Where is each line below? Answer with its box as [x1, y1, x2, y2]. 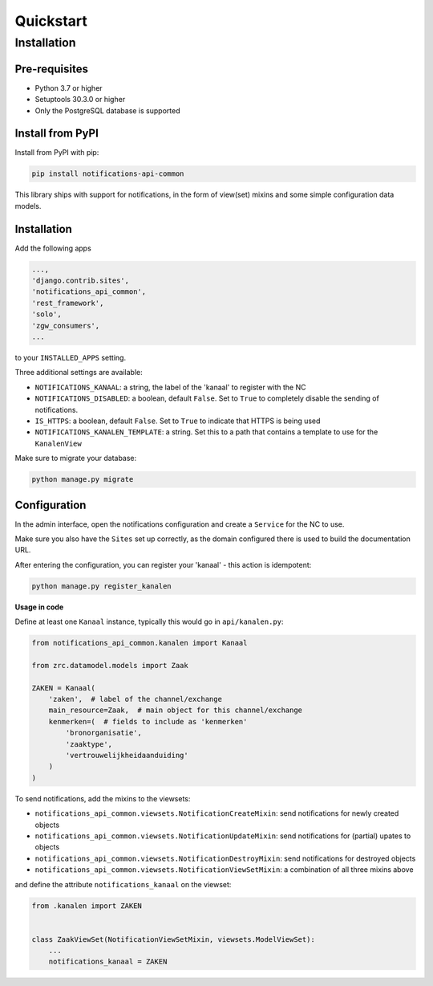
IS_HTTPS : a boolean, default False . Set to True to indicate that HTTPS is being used [34, 416, 321, 426]
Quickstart [14, 12, 88, 30]
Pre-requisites [14, 62, 88, 75]
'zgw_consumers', [31, 321, 100, 330]
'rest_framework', [31, 298, 104, 308]
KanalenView [34, 438, 82, 448]
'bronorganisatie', [65, 728, 142, 738]
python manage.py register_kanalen [31, 581, 172, 590]
